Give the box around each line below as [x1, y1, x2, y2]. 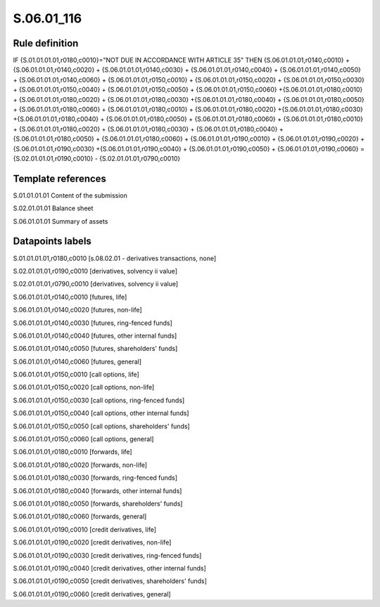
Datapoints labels [13, 236, 91, 248]
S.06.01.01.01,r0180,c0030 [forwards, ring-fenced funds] [13, 473, 178, 482]
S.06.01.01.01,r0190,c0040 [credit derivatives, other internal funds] [13, 563, 207, 573]
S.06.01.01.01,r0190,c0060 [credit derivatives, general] [13, 589, 172, 598]
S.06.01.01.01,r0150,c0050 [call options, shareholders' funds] [13, 422, 190, 430]
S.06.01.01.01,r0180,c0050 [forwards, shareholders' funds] [13, 499, 183, 508]
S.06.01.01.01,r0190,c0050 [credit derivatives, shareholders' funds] [13, 577, 208, 585]
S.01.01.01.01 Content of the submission [13, 191, 128, 200]
